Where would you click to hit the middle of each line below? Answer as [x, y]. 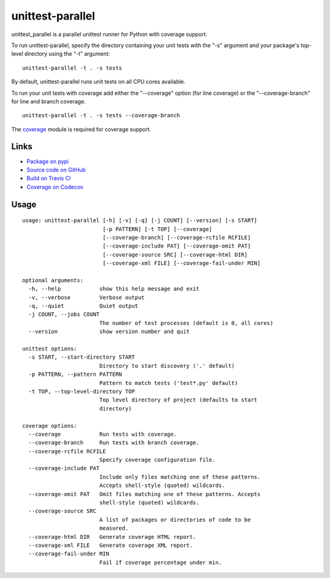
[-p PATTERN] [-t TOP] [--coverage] [157, 229]
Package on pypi [48, 161]
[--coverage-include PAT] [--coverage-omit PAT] [177, 246]
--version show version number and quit [109, 332]
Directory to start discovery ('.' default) [167, 366]
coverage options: [50, 426]
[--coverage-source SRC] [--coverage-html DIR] [175, 254]
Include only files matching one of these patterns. [180, 477]
